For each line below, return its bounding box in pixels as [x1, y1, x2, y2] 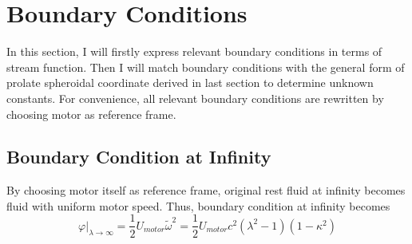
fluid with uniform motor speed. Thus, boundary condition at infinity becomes [6, 197, 390, 214]
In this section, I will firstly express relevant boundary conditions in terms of [6, 43, 382, 60]
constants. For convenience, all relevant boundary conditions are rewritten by [6, 89, 384, 106]
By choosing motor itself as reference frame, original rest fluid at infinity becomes [6, 182, 406, 199]
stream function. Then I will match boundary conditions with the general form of [6, 58, 405, 75]
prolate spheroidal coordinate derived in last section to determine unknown [6, 74, 374, 91]
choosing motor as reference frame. [6, 105, 176, 122]
